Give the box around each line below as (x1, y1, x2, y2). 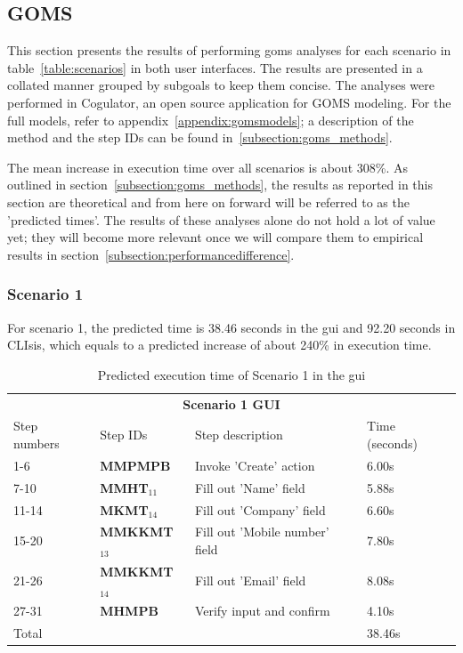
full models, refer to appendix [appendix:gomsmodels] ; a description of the (7, 110, 414, 129)
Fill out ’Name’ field (194, 478, 305, 496)
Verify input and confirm (194, 601, 330, 620)
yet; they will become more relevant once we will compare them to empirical (7, 228, 424, 246)
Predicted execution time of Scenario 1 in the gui (97, 365, 366, 383)
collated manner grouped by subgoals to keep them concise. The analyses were (7, 76, 435, 94)
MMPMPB (100, 455, 171, 474)
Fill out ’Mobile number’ (194, 522, 329, 541)
